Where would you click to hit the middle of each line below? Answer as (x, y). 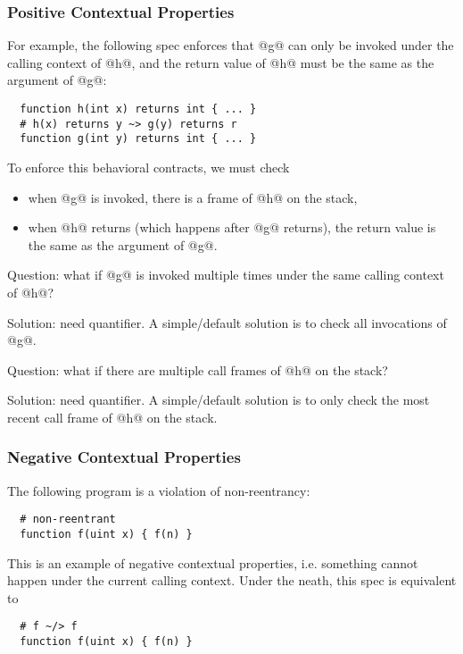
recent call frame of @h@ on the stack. (112, 417)
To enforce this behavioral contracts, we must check (149, 167)
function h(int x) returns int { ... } (138, 109)
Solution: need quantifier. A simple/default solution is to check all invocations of (227, 322)
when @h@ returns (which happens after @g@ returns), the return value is (232, 227)
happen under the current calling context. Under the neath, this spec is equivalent (232, 580)
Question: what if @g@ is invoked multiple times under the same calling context (226, 275)
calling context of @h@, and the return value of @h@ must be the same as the (221, 62)
